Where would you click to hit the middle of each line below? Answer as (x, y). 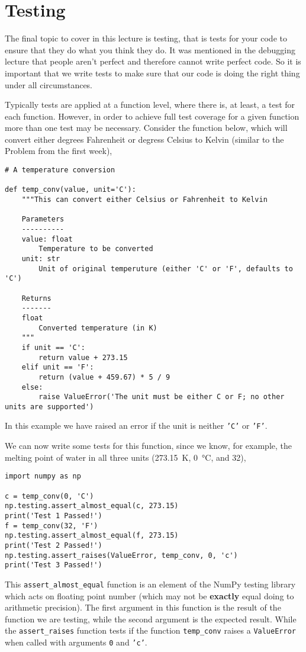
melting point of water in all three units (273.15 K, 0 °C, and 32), (125, 457)
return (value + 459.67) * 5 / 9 (104, 377)
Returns (36, 298)
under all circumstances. (49, 84)
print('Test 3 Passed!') (54, 565)
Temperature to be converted (96, 249)
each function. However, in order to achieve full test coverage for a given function (152, 116)
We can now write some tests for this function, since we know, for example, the (149, 446)
